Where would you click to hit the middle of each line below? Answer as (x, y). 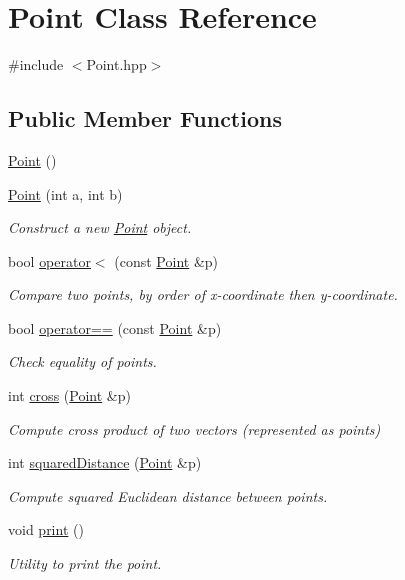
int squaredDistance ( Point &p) (105, 462)
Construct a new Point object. (100, 227)
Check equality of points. (82, 361)
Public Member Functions (145, 118)
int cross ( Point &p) (69, 395)
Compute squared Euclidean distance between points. (168, 495)
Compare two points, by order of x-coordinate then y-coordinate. (203, 294)
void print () (46, 529)
